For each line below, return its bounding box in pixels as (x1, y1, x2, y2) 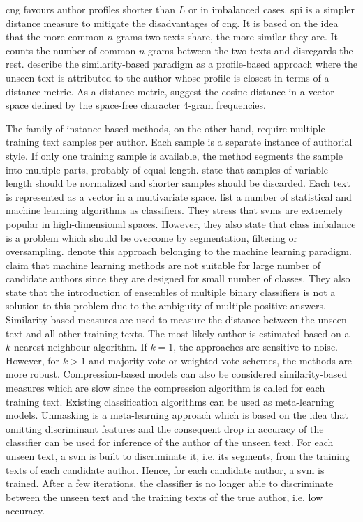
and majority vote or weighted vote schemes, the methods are (89, 353, 353, 367)
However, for (6, 353, 60, 367)
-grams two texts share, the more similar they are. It (112, 29, 338, 44)
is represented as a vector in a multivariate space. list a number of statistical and (6, 189, 352, 204)
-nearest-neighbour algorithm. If (10, 339, 147, 354)
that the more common (6, 29, 104, 44)
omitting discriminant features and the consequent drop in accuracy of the (6, 421, 324, 436)
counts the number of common (6, 43, 136, 57)
